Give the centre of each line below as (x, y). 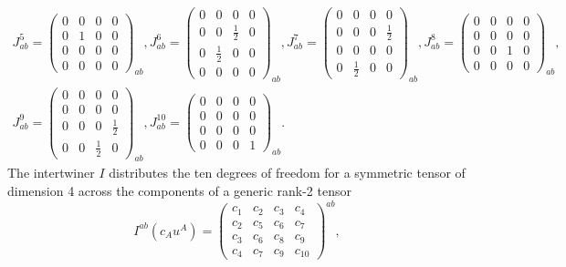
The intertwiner (51, 173)
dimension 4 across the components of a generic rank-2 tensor (179, 190)
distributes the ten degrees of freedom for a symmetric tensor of (287, 173)
